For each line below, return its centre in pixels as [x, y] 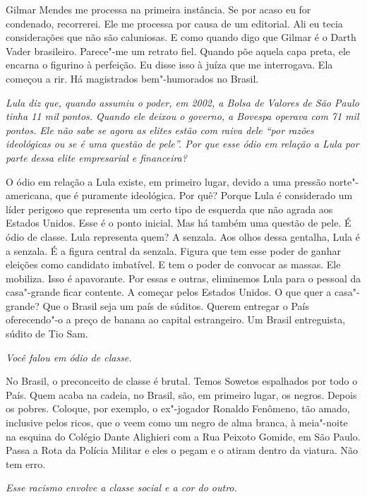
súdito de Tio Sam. [47, 334]
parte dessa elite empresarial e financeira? [96, 157]
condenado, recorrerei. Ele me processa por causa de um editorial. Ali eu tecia [174, 23]
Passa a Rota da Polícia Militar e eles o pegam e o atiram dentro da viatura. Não [182, 450]
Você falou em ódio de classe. [69, 357]
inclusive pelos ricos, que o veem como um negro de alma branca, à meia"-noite [177, 423]
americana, [29, 195]
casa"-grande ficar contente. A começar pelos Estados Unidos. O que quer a [169, 292]
